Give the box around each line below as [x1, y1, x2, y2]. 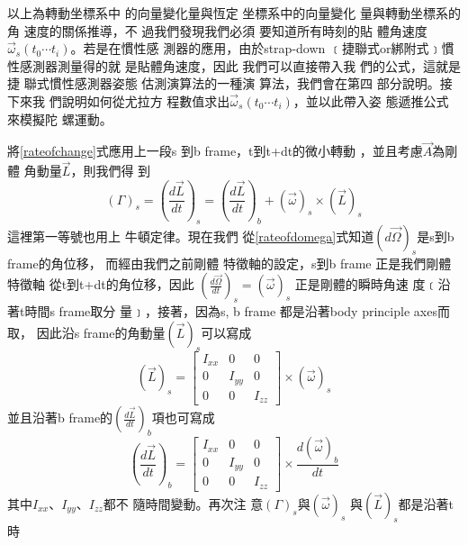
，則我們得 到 [70, 161, 151, 180]
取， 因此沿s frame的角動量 [7, 322, 166, 341]
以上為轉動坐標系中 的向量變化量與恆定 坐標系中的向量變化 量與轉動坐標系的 [7, 4, 461, 22]
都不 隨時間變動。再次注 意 [103, 494, 264, 513]
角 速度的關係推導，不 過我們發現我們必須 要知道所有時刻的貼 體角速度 [7, 21, 427, 40]
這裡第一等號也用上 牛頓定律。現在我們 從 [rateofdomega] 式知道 [7, 227, 374, 246]
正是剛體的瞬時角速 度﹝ [294, 275, 438, 294]
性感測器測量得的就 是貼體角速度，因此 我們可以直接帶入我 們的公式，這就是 [7, 56, 461, 75]
